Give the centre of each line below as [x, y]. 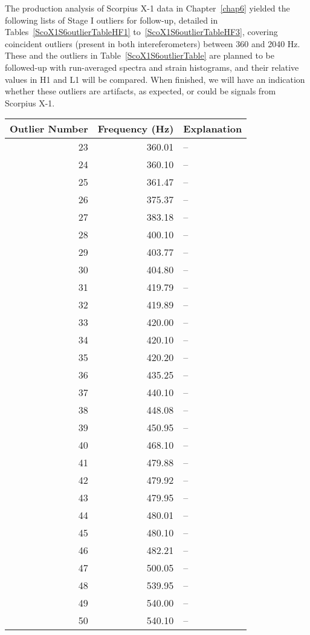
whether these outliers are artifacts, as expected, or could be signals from [140, 91]
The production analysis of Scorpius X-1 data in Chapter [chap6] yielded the [147, 8]
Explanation [213, 129]
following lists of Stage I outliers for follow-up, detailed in [111, 20]
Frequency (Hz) [136, 129]
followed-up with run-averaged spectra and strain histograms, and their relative [152, 67]
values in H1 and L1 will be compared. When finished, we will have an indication [155, 79]
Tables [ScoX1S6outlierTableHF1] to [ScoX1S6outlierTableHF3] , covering [141, 32]
